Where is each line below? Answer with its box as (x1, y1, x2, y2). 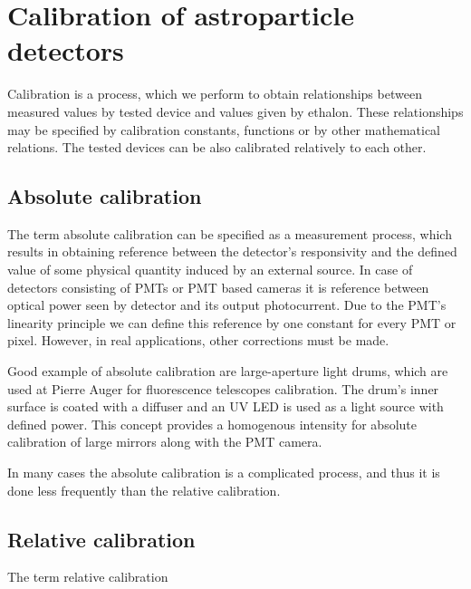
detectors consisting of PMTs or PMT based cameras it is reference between (7, 277, 429, 296)
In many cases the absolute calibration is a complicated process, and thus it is (7, 463, 440, 482)
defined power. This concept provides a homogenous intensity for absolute (7, 414, 418, 433)
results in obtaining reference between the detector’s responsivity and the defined (7, 242, 457, 261)
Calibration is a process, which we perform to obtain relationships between (7, 84, 422, 103)
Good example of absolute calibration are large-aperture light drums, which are (7, 362, 448, 381)
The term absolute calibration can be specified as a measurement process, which (7, 224, 452, 243)
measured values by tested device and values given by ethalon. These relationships (7, 101, 464, 121)
